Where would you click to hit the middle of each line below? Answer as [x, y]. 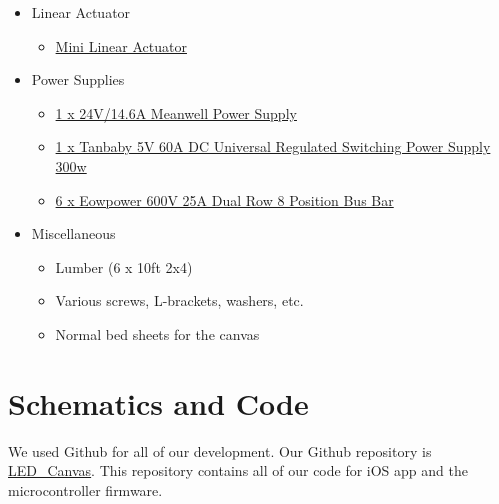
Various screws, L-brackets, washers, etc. [179, 300]
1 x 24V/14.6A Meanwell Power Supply [176, 112]
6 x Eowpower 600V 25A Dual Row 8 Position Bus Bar [224, 199]
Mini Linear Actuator [121, 45]
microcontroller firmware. [85, 489]
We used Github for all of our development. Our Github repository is [220, 450]
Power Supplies [78, 79]
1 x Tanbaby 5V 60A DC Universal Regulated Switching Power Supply [273, 146]
